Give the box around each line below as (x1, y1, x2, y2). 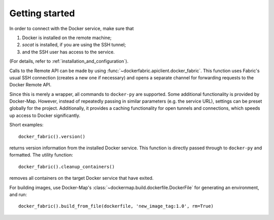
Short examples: (9, 122, 44, 128)
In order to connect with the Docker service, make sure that (9, 25, 134, 32)
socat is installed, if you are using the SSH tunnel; (22, 42, 126, 48)
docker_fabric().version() (18, 134, 86, 139)
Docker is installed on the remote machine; (22, 35, 112, 41)
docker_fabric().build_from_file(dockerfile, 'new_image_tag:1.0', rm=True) (18, 203, 214, 209)
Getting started (9, 8, 75, 19)
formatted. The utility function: (9, 152, 74, 158)
